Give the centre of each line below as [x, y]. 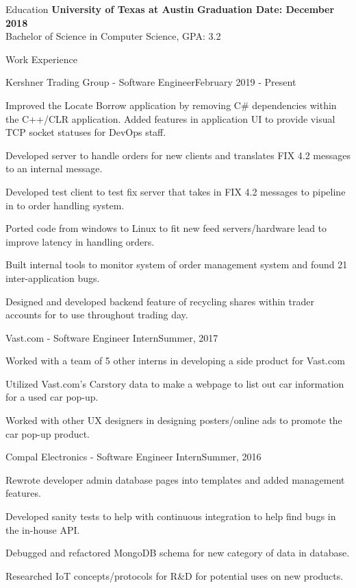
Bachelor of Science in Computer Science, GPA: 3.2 [113, 36]
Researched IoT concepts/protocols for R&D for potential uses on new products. [175, 575]
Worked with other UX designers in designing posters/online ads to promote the [174, 420]
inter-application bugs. [53, 278]
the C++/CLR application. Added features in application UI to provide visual [170, 118]
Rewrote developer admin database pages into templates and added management [175, 479]
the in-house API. [43, 529]
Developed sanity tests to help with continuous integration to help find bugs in [171, 516]
